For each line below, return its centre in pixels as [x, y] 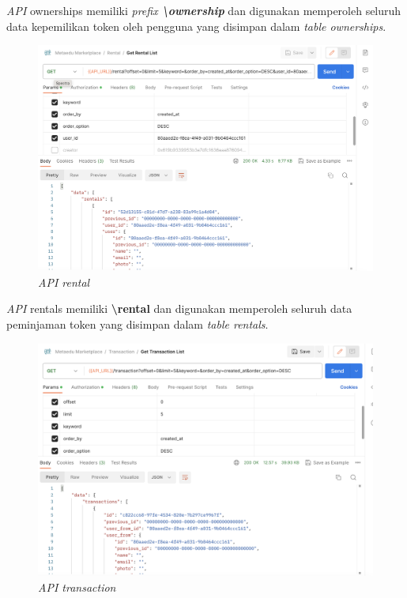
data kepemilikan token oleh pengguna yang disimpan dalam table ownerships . [196, 26]
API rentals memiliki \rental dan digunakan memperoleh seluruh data [179, 308]
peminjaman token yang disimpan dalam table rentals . [138, 324]
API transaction [77, 587]
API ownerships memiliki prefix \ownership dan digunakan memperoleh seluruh [204, 10]
